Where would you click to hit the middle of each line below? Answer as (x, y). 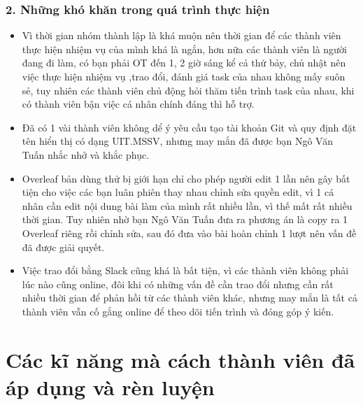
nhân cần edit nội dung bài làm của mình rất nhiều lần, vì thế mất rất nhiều (187, 205)
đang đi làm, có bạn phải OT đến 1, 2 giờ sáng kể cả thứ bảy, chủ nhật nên (184, 63)
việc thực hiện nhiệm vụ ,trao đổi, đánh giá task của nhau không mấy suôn (184, 76)
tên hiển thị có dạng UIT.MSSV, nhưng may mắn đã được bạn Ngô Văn (177, 141)
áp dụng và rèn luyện (110, 386)
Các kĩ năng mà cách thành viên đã (180, 359)
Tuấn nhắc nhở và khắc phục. (86, 154)
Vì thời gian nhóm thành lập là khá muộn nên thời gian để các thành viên (181, 35)
